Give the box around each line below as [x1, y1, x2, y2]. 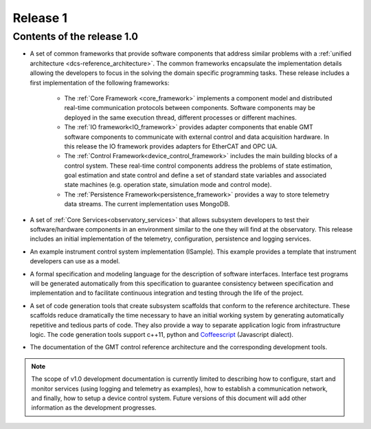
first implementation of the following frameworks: [30, 78, 170, 87]
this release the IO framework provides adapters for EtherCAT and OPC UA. [64, 142, 278, 151]
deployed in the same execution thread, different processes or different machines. [64, 113, 297, 122]
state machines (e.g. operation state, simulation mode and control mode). [64, 181, 272, 189]
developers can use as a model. [30, 257, 120, 265]
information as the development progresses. [31, 404, 157, 412]
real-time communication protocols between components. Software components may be [64, 104, 316, 112]
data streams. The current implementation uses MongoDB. [64, 200, 230, 208]
